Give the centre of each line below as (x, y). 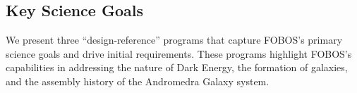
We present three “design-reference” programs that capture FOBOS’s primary (174, 40)
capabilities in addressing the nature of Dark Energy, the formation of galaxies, (177, 67)
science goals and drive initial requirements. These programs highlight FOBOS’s (179, 53)
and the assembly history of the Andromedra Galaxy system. (138, 81)
